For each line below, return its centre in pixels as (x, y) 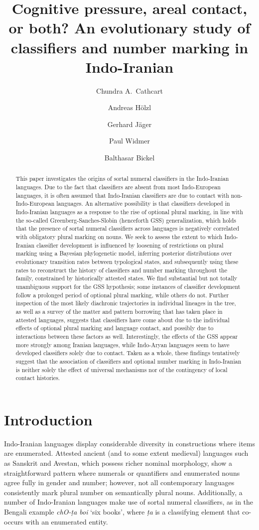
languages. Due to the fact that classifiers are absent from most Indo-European (118, 187)
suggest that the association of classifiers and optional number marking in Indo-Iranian (129, 361)
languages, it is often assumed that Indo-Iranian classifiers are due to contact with (122, 195)
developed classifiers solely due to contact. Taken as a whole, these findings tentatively (128, 353)
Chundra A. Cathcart (129, 90)
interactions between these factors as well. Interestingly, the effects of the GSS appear (127, 336)
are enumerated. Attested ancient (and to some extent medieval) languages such (126, 453)
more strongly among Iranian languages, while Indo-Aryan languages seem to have (123, 344)
